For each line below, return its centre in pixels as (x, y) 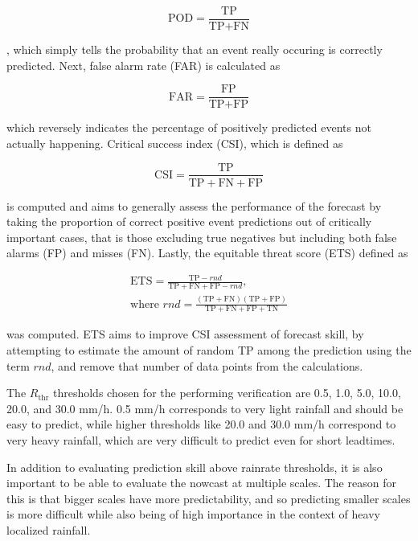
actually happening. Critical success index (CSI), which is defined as (175, 143)
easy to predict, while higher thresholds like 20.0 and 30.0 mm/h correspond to (201, 424)
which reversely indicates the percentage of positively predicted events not (189, 127)
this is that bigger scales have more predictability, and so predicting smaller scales (209, 498)
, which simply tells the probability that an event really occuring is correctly (195, 49)
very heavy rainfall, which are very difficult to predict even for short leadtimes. (201, 440)
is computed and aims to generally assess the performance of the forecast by (194, 205)
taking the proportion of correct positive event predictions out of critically (189, 221)
